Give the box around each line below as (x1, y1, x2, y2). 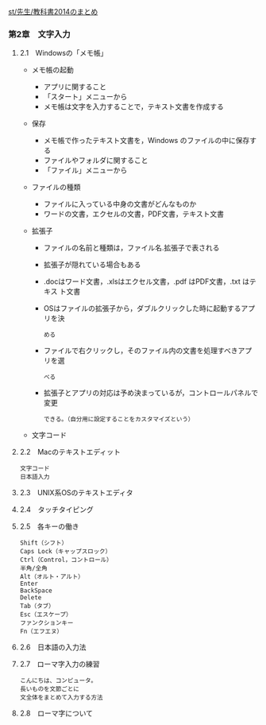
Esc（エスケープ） (19, 611, 72, 618)
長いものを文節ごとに (19, 685, 79, 693)
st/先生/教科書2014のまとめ (8, 7, 98, 16)
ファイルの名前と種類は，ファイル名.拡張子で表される (43, 243, 220, 253)
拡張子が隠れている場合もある (43, 260, 141, 269)
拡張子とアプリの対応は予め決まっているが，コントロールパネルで (43, 388, 259, 397)
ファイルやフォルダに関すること (43, 156, 148, 165)
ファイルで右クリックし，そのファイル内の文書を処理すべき (43, 346, 238, 355)
